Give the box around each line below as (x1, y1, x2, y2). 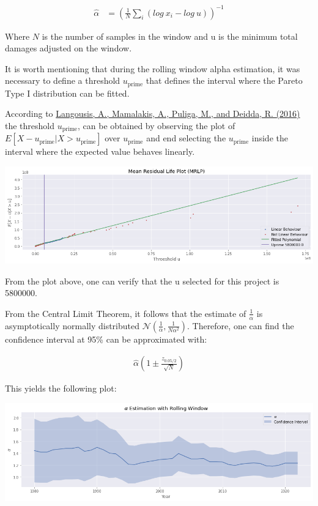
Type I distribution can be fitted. (5, 86, 130, 99)
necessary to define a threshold (5, 74, 120, 87)
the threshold (5, 119, 55, 132)
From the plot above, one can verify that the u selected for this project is (5, 274, 279, 287)
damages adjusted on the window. (5, 42, 132, 54)
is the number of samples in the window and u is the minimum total (42, 29, 298, 42)
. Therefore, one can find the (187, 319, 294, 332)
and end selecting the (146, 132, 226, 144)
